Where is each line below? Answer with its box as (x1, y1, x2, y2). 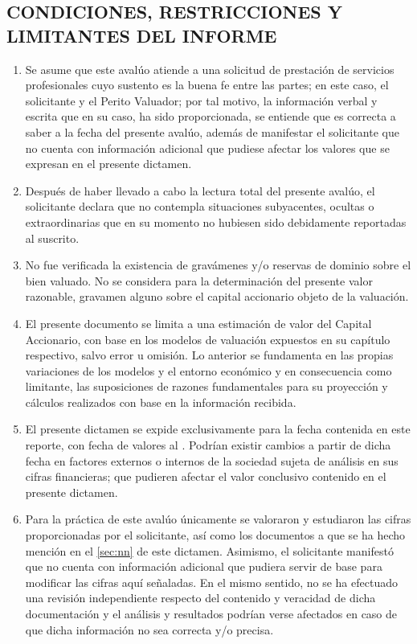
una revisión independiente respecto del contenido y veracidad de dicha (25, 589, 376, 606)
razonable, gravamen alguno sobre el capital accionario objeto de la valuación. (25, 288, 409, 305)
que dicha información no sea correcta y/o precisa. (25, 621, 274, 638)
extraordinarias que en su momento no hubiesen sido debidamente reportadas (25, 213, 407, 230)
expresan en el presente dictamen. (25, 155, 192, 172)
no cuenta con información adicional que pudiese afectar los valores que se (25, 139, 390, 156)
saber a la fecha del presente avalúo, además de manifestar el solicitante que (25, 123, 399, 140)
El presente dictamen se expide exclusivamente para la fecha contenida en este (25, 420, 411, 437)
